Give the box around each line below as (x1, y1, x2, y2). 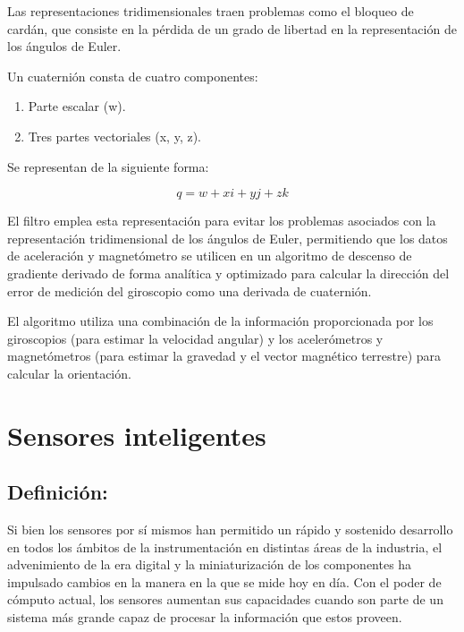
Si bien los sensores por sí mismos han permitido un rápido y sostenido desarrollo (7, 520, 453, 539)
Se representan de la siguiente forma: (7, 157, 209, 175)
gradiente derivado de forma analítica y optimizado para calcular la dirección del (7, 263, 450, 282)
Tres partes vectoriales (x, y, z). (28, 126, 202, 145)
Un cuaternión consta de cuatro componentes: (7, 66, 258, 85)
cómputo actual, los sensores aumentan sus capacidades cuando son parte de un (7, 590, 443, 609)
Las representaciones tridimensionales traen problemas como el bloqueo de (7, 2, 414, 20)
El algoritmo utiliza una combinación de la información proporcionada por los (7, 312, 434, 330)
